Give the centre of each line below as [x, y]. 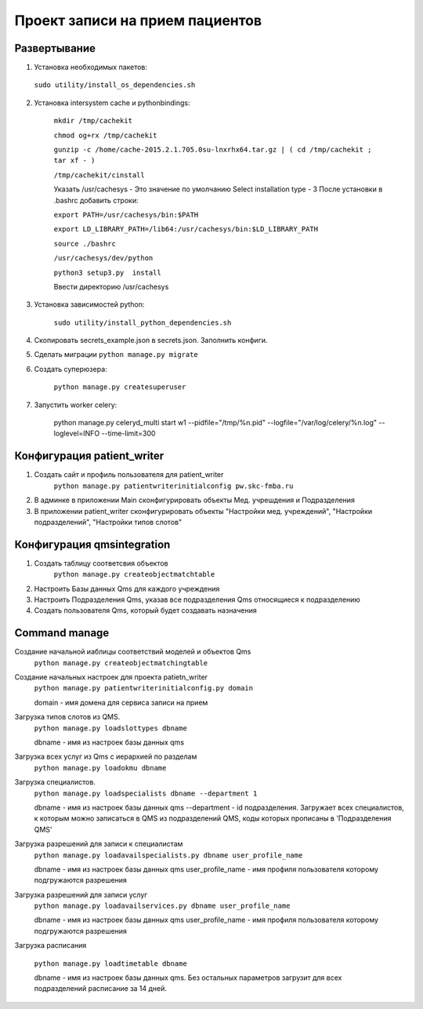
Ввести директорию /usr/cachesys [111, 286]
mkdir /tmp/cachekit [93, 121]
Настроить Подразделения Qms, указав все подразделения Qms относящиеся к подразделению [197, 599]
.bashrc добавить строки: [96, 200]
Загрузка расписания [51, 945]
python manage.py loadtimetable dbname [110, 963]
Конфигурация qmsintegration [92, 544]
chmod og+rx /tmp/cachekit [105, 135]
